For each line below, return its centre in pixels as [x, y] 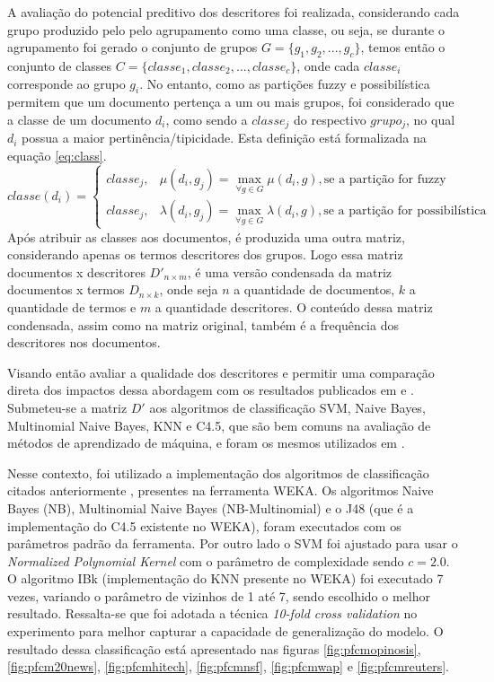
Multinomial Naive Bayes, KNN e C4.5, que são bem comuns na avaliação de [219, 425]
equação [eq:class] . [57, 156]
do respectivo [330, 119]
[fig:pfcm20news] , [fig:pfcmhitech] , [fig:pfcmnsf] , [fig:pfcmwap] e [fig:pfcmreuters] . [228, 666]
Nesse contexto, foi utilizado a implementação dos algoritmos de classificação [218, 472]
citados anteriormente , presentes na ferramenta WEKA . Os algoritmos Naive [221, 490]
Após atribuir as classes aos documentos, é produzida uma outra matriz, [206, 236]
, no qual [431, 119]
